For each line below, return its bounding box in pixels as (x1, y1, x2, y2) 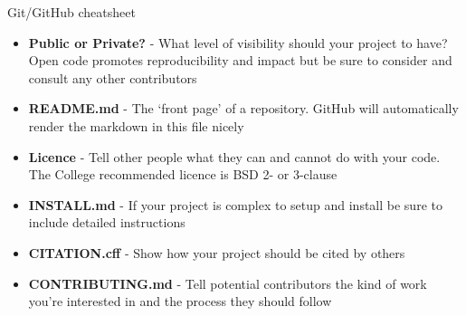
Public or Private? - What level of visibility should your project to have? (28, 33, 448, 52)
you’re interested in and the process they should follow (28, 292, 332, 311)
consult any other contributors (28, 68, 197, 87)
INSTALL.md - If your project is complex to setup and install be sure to (28, 195, 442, 214)
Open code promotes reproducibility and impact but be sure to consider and (28, 51, 452, 70)
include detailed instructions (28, 213, 185, 232)
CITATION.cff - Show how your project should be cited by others (28, 243, 405, 262)
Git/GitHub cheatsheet (7, 3, 136, 21)
